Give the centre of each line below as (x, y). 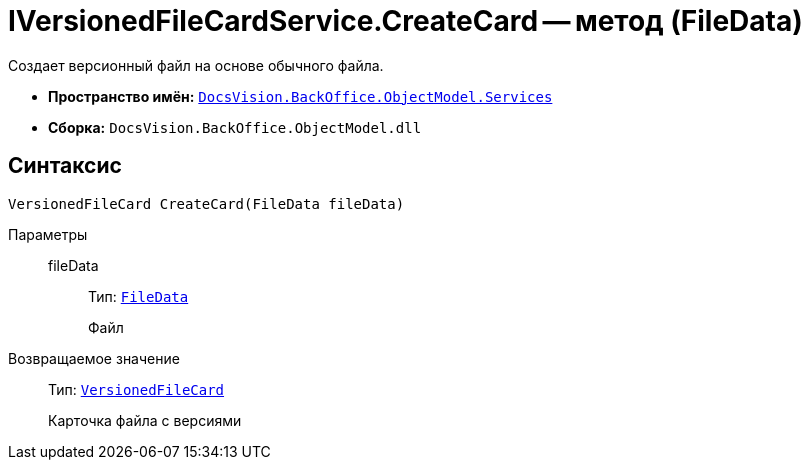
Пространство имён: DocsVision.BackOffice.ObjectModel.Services (300, 96)
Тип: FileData (138, 296)
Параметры (48, 234)
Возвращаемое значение (94, 358)
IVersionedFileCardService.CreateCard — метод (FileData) (405, 21)
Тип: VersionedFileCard (136, 389)
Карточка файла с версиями (145, 420)
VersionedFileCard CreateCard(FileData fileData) (206, 203)
